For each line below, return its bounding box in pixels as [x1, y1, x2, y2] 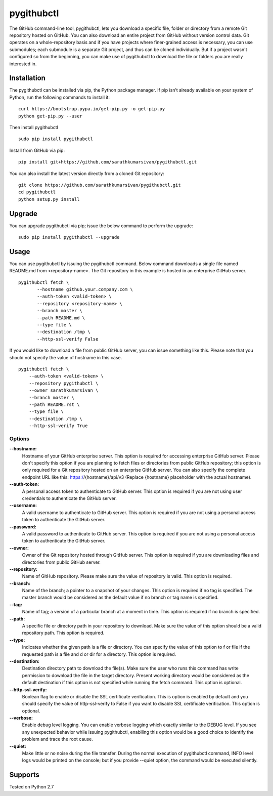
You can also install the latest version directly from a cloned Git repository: [9, 170, 164, 177]
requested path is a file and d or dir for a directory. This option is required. [22, 651, 176, 657]
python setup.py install [18, 196, 80, 202]
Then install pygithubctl [9, 124, 58, 130]
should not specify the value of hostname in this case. [9, 354, 122, 360]
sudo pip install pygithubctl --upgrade [18, 234, 120, 240]
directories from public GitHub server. [22, 559, 101, 565]
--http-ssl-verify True [28, 423, 88, 429]
